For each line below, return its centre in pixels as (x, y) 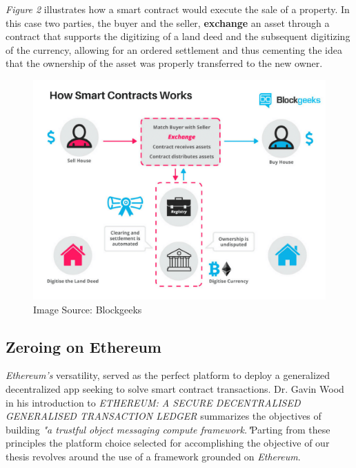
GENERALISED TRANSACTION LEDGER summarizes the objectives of (164, 416)
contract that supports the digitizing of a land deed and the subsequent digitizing (178, 36)
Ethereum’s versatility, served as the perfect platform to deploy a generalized (168, 375)
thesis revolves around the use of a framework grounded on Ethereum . (153, 456)
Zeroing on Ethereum (83, 346)
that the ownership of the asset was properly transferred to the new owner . (164, 63)
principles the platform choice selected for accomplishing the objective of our (168, 443)
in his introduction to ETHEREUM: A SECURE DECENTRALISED (153, 402)
